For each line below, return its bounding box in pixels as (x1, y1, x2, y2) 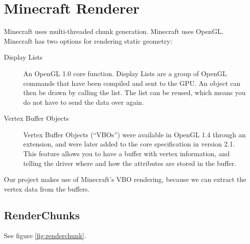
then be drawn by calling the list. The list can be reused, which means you (23, 87, 246, 98)
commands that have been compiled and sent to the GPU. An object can (23, 78, 241, 88)
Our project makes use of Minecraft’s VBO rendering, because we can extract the (4, 174, 247, 184)
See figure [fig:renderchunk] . (4, 230, 86, 240)
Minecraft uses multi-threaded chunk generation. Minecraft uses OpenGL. (4, 26, 224, 36)
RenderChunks (4, 207, 80, 222)
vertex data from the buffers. (4, 183, 90, 194)
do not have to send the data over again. (23, 97, 144, 107)
